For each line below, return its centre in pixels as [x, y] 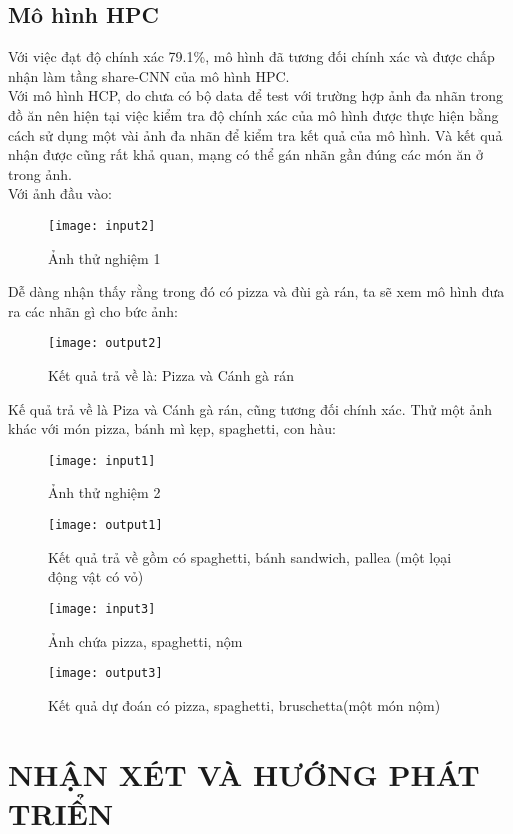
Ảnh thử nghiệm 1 [104, 257]
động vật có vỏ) [96, 576]
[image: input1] [102, 460]
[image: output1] [105, 525]
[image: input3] [102, 608]
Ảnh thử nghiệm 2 [104, 492]
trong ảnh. [40, 173]
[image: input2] [102, 225]
